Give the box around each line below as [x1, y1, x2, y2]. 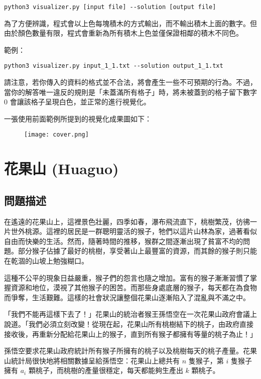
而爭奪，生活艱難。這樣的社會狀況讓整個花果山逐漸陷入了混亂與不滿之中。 [4, 292, 250, 302]
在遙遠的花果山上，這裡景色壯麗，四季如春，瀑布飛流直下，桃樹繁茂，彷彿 [4, 216, 250, 226]
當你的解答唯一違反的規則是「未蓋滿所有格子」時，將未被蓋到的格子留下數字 [4, 86, 257, 97]
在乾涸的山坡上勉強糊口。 [4, 256, 88, 266]
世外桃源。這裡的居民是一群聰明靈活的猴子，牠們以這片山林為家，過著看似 [11, 226, 257, 236]
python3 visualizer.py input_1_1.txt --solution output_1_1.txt [4, 62, 223, 70]
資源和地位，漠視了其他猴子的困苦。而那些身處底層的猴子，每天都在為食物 [11, 282, 257, 293]
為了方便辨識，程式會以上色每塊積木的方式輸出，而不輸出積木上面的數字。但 [4, 18, 257, 28]
